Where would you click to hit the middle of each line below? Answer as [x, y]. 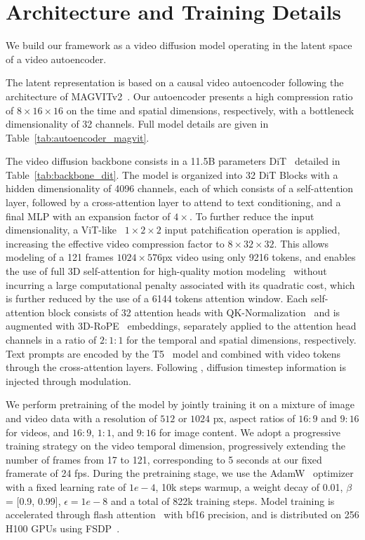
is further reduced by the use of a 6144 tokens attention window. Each [157, 298]
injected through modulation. [68, 380]
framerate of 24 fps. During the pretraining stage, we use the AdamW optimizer [180, 473]
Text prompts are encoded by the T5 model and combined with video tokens [173, 353]
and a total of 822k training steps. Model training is [223, 500]
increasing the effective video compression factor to [115, 243]
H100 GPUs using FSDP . [63, 528]
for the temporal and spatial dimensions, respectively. [241, 339]
